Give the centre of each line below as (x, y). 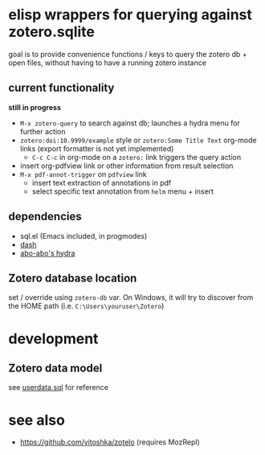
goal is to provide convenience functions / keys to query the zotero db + (128, 54)
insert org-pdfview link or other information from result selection (126, 166)
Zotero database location (73, 278)
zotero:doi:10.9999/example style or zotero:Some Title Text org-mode (138, 140)
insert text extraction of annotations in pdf (102, 182)
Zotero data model (55, 368)
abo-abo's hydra (47, 253)
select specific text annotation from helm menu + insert (123, 191)
